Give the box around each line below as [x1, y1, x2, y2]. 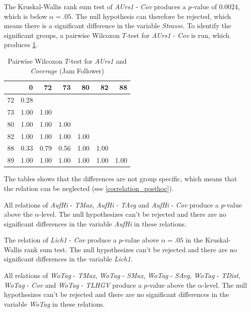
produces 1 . [4, 39, 38, 50]
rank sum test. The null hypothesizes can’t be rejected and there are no [24, 244, 237, 254]
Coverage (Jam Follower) [30, 65, 104, 75]
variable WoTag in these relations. [4, 298, 105, 309]
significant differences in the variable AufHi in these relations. [4, 218, 187, 228]
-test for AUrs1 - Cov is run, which [125, 30, 230, 40]
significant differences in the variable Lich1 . [4, 254, 133, 264]
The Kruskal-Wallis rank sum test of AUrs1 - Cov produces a [4, 1, 186, 11]
